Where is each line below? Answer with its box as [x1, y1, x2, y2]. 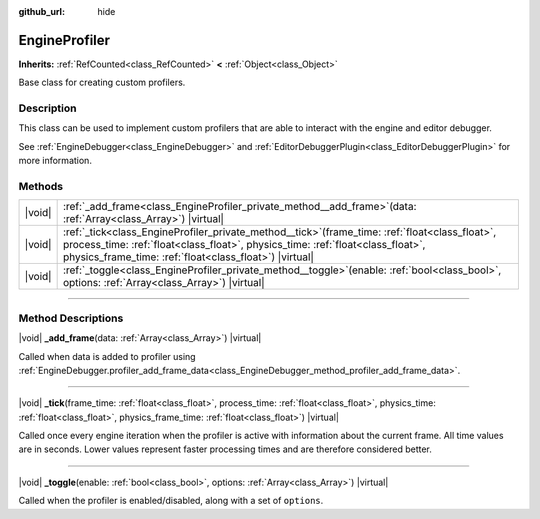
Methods [18, 179, 64, 193]
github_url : [18, 6, 65, 17]
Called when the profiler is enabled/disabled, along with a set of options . [18, 495, 324, 507]
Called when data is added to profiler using [18, 350, 196, 362]
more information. [18, 155, 92, 167]
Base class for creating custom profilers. [18, 76, 186, 89]
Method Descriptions [18, 311, 124, 325]
